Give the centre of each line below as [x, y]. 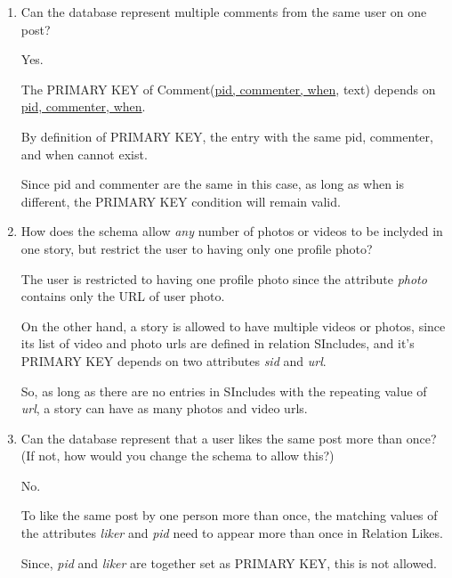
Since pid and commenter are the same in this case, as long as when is [212, 184]
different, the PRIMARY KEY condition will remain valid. [181, 201]
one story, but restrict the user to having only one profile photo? [197, 248]
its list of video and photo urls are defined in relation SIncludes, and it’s [218, 343]
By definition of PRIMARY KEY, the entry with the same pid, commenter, [227, 136]
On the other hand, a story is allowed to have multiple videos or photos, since [233, 326]
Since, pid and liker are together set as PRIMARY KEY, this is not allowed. [229, 562]
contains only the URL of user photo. [123, 296]
